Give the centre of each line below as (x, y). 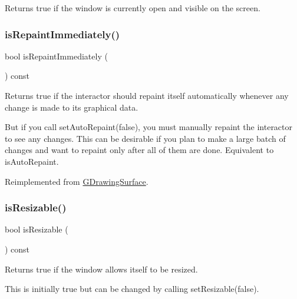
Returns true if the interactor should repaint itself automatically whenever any (147, 95)
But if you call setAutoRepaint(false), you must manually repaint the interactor (149, 127)
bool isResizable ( (37, 229)
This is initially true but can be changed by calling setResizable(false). (132, 289)
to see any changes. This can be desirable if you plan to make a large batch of (145, 138)
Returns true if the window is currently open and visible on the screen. (133, 8)
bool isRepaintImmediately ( (56, 56)
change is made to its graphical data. (72, 107)
